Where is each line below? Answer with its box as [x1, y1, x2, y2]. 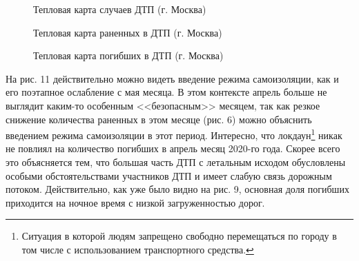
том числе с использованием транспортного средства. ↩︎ [21, 242, 254, 256]
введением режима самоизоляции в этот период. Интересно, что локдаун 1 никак [6, 126, 342, 142]
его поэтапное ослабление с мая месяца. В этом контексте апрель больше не [6, 85, 327, 99]
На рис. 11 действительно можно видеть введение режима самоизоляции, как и [6, 71, 339, 85]
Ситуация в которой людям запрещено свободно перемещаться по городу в [21, 229, 337, 243]
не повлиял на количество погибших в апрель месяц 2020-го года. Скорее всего [6, 141, 340, 156]
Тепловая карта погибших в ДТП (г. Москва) [33, 48, 224, 63]
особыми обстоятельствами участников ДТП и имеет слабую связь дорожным [6, 168, 332, 182]
